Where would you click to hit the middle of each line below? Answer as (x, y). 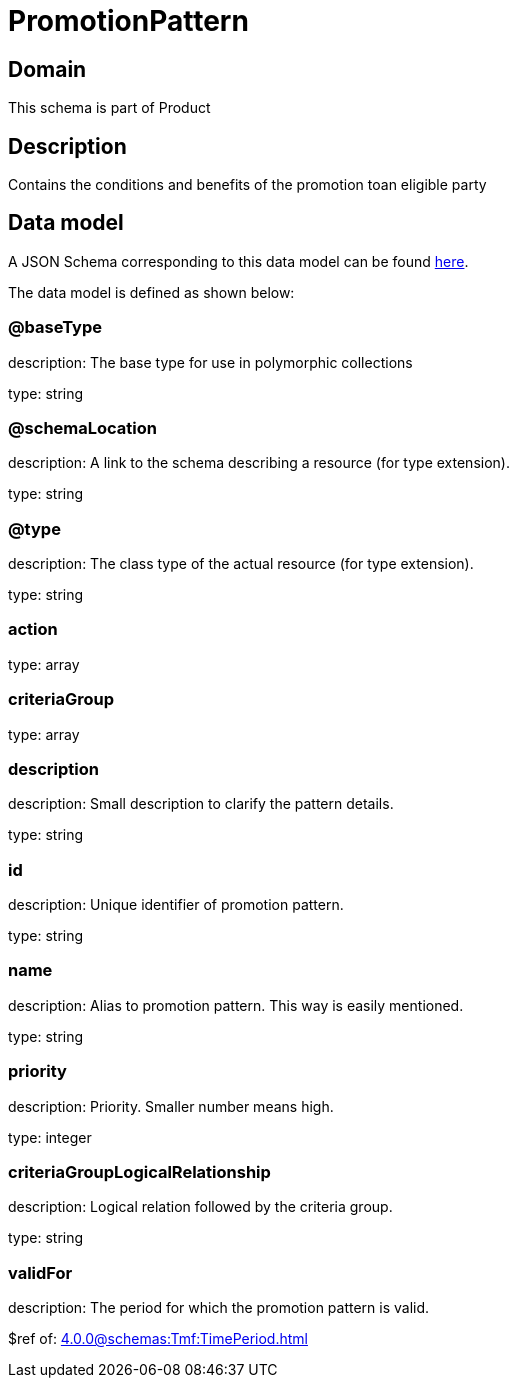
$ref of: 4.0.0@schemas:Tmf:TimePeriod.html (158, 1339)
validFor (40, 1272)
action (33, 629)
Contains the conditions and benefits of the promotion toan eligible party (247, 185)
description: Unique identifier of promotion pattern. (176, 905)
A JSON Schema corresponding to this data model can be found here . (238, 261)
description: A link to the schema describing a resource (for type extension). (259, 463)
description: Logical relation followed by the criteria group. (200, 1207)
